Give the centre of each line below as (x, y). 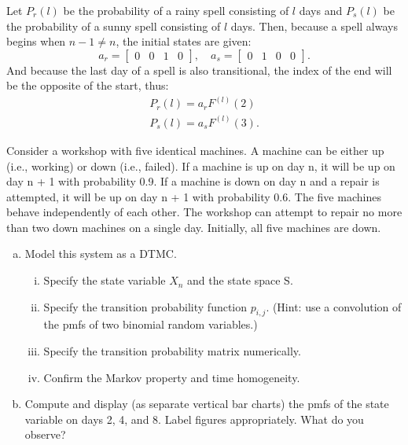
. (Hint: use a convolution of (334, 306)
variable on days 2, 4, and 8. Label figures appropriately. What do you (194, 419)
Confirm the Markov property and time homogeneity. (172, 377)
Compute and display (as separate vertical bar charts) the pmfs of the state (207, 404)
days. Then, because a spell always (314, 26)
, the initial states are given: (184, 41)
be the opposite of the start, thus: (88, 85)
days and (321, 10)
